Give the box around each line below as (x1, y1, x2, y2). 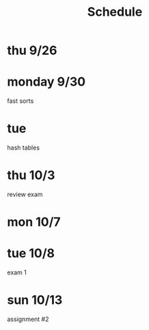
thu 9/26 (7, 43, 57, 58)
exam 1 (7, 268, 27, 276)
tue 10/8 (7, 246, 55, 261)
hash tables (7, 143, 40, 152)
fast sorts (7, 97, 34, 105)
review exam (7, 190, 43, 198)
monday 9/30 (7, 74, 86, 90)
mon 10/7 (7, 214, 61, 230)
